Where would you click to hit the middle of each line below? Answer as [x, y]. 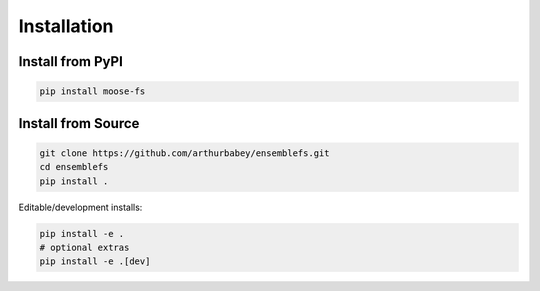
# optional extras [84, 247]
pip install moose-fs [92, 91]
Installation [66, 26]
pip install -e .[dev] [95, 261]
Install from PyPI [71, 61]
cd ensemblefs [74, 167]
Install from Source [79, 123]
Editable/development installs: [80, 207]
